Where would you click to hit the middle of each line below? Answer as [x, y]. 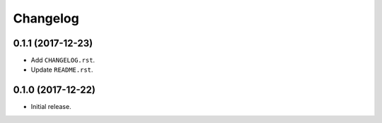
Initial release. [51, 107]
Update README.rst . [62, 70]
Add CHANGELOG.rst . [63, 60]
